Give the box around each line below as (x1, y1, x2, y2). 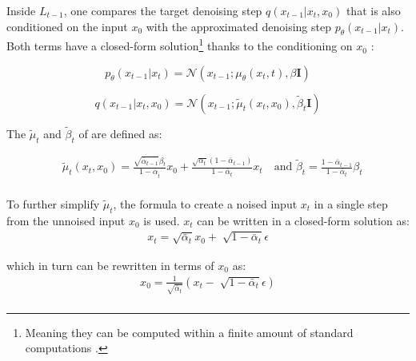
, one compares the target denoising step (63, 2, 262, 18)
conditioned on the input (6, 18, 128, 34)
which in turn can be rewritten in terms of (6, 256, 214, 273)
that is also (346, 2, 401, 18)
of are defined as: (78, 125, 162, 141)
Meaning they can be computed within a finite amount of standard (25, 323, 354, 340)
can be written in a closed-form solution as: (197, 212, 410, 228)
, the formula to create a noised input (113, 195, 298, 212)
